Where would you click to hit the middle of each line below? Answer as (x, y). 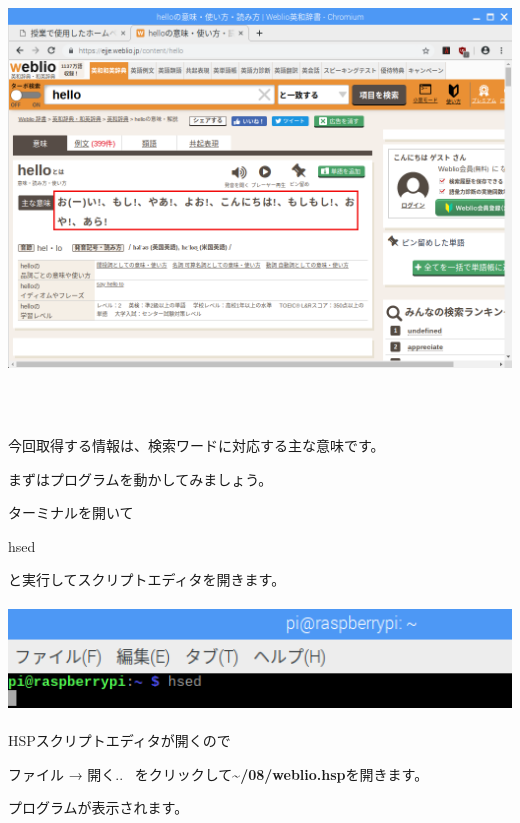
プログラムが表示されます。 (98, 807)
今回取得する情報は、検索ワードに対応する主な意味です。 (196, 445)
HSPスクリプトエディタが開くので (119, 739)
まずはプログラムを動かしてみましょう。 (140, 478)
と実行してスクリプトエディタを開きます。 (147, 579)
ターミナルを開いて (71, 512)
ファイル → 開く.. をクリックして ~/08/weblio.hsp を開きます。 (218, 773)
